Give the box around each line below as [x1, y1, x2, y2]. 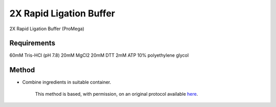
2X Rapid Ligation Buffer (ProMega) [9, 26, 84, 32]
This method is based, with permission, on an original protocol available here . [35, 91, 198, 97]
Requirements [9, 39, 56, 48]
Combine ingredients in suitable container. [22, 79, 111, 85]
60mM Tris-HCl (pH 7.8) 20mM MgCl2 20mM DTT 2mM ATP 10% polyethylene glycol [9, 52, 189, 58]
